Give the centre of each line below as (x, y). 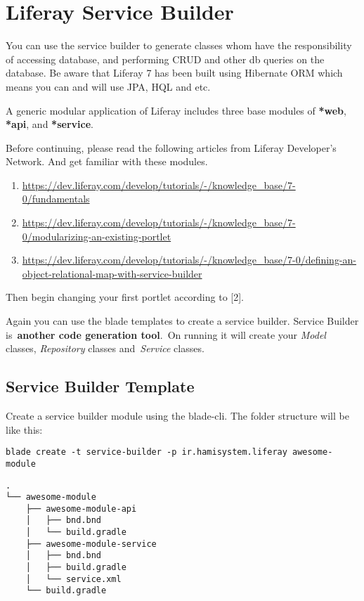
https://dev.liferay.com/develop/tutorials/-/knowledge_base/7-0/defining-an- (189, 260)
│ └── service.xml (73, 579)
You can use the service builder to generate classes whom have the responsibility (179, 45)
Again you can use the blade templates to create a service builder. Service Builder (182, 321)
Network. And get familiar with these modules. (107, 161)
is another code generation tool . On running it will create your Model (166, 334)
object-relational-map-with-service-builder (112, 273)
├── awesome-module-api (81, 509)
